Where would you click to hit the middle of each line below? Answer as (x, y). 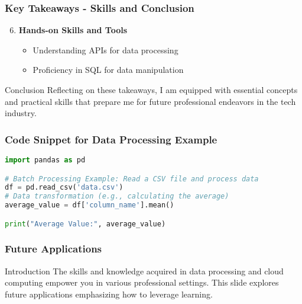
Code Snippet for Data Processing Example (111, 139)
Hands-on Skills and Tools (73, 30)
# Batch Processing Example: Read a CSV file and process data (132, 179)
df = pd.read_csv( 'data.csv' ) (64, 188)
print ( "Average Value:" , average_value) (85, 224)
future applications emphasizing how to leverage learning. (109, 294)
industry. (21, 113)
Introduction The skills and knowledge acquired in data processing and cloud (144, 271)
